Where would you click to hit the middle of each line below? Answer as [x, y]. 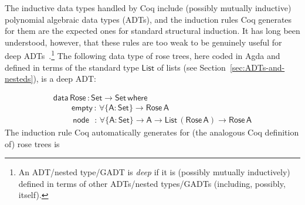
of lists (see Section [191, 67]
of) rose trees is [32, 143]
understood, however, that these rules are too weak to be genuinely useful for [143, 42]
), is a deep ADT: [65, 79]
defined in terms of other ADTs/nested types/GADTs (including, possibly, [152, 183]
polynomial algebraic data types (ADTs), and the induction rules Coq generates [148, 19]
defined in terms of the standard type [72, 67]
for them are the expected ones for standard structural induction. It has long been [152, 31]
